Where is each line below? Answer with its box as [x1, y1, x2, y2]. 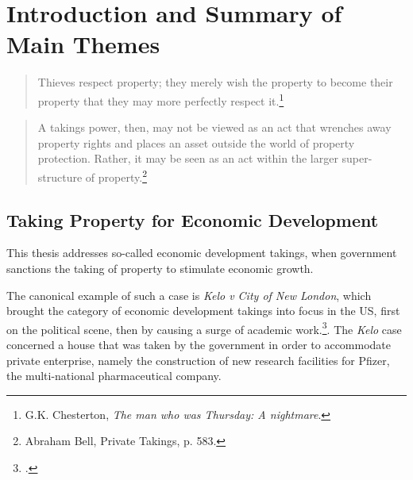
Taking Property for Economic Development [6, 207, 379, 232]
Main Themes [6, 28, 160, 60]
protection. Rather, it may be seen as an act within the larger [37, 150, 338, 167]
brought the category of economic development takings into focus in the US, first [6, 302, 400, 319]
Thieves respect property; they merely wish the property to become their [37, 74, 393, 90]
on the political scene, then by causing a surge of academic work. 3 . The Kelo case [6, 318, 402, 337]
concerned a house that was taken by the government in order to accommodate [6, 336, 392, 353]
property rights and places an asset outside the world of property [37, 134, 355, 151]
